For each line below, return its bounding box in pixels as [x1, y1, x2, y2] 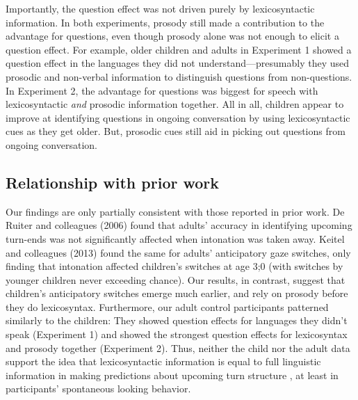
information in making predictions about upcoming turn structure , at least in [6, 367, 339, 382]
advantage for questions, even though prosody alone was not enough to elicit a [6, 29, 339, 43]
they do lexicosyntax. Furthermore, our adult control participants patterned [6, 299, 329, 314]
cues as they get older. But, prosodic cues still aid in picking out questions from [6, 124, 345, 138]
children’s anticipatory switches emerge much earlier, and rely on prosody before [6, 286, 348, 301]
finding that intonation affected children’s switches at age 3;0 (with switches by [6, 259, 343, 273]
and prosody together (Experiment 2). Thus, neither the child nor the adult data [6, 340, 350, 355]
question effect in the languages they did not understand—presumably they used [6, 56, 349, 70]
